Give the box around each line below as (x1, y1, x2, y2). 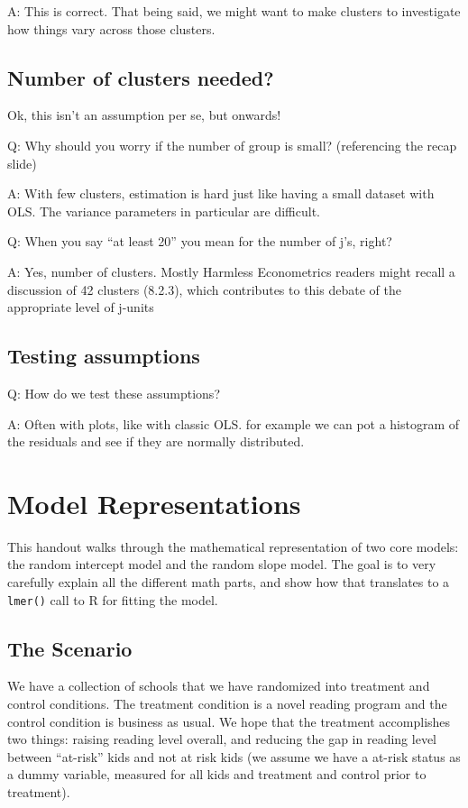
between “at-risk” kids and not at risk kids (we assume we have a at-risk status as (7, 747, 461, 766)
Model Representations (7, 484, 301, 521)
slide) (7, 153, 37, 172)
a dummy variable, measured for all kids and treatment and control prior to (7, 765, 427, 784)
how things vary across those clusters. (7, 19, 216, 38)
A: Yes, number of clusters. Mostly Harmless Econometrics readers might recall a (7, 262, 455, 280)
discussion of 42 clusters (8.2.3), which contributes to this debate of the (7, 280, 401, 298)
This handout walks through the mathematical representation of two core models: (7, 537, 459, 555)
